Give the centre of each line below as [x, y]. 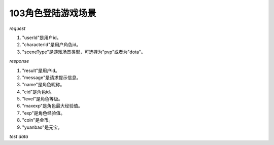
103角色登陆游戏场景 [53, 13]
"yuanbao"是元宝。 [42, 127]
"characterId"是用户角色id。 [52, 45]
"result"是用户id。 [41, 70]
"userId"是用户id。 [42, 38]
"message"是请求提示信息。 [52, 77]
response [19, 61]
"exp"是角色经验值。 [44, 113]
